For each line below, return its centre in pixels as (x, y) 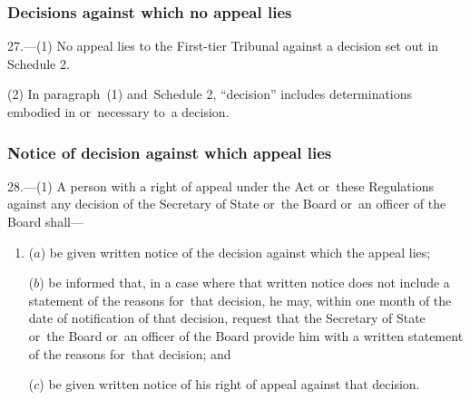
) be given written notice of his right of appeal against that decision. (230, 384)
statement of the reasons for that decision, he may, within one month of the (240, 300)
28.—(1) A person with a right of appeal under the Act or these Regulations (220, 185)
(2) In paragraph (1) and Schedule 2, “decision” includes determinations (210, 94)
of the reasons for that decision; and (130, 353)
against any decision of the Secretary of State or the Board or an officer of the (227, 204)
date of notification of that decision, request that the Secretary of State (227, 318)
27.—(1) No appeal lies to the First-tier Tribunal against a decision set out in (223, 46)
